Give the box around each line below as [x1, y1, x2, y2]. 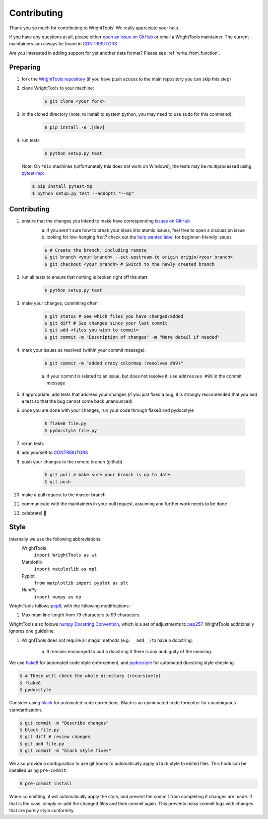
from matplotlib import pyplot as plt [34, 580, 129, 586]
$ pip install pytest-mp [32, 184, 93, 189]
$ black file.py [19, 727, 60, 733]
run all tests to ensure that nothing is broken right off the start [21, 274, 147, 280]
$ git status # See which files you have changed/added [44, 313, 184, 319]
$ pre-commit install [19, 781, 72, 787]
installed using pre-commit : [9, 767, 68, 773]
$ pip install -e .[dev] [44, 124, 105, 130]
